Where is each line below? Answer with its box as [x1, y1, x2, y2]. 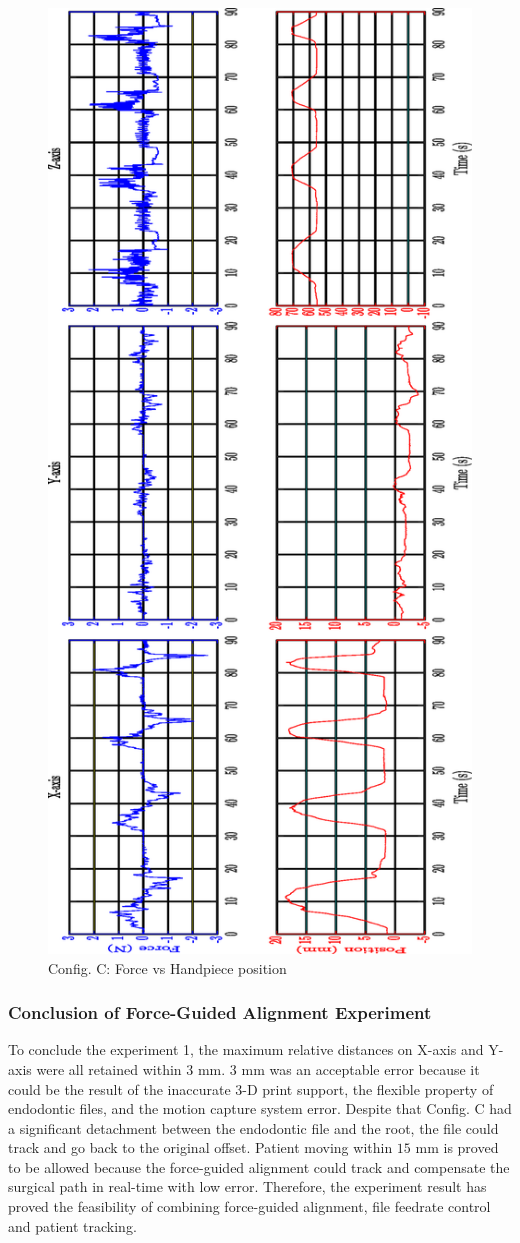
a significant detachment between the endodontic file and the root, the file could [8, 1117, 499, 1138]
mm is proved [415, 1137, 499, 1158]
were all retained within [36, 1058, 182, 1079]
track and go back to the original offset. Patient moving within [8, 1137, 393, 1158]
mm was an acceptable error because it [241, 1058, 480, 1079]
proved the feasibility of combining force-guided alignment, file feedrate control [8, 1196, 491, 1217]
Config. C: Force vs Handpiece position [48, 957, 287, 978]
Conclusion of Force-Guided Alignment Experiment [8, 1000, 432, 1025]
